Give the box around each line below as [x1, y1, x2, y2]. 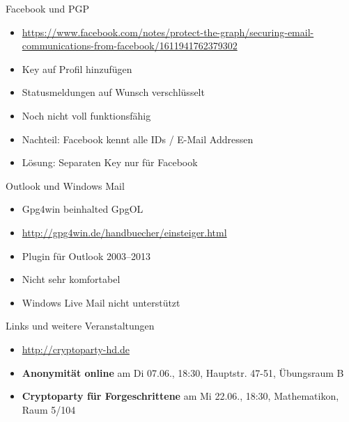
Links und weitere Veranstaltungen [6, 318, 155, 333]
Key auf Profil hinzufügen [22, 61, 132, 76]
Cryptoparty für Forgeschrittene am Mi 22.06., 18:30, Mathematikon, [22, 389, 339, 403]
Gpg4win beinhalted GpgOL [22, 202, 144, 216]
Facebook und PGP [6, 1, 90, 15]
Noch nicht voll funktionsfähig [22, 108, 151, 122]
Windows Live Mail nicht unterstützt [22, 295, 180, 309]
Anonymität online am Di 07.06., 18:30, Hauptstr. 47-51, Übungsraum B [22, 365, 344, 380]
